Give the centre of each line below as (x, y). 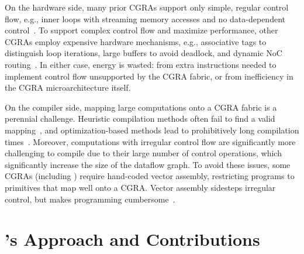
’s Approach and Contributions (132, 239)
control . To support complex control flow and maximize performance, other (141, 30)
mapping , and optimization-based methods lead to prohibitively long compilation (152, 130)
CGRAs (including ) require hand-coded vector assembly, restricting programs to (150, 176)
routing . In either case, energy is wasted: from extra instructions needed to (141, 64)
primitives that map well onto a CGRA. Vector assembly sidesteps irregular (140, 187)
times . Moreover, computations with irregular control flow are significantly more (150, 141)
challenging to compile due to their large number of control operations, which (143, 153)
